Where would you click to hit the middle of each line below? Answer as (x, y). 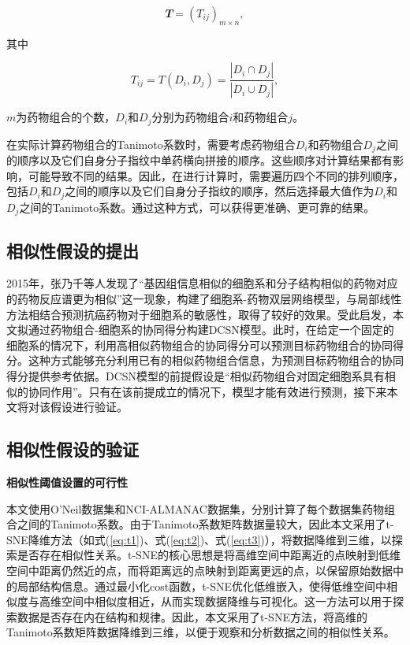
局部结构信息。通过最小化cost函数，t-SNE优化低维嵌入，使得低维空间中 (202, 586)
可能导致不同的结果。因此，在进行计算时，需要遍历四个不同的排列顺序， (216, 175)
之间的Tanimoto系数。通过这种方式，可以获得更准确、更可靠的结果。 (197, 207)
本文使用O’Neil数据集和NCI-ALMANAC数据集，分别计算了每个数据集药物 (195, 508)
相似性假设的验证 (73, 449)
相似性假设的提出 (73, 250)
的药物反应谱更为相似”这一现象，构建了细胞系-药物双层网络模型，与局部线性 (204, 299)
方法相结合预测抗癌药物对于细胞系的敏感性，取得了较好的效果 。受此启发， (199, 314)
